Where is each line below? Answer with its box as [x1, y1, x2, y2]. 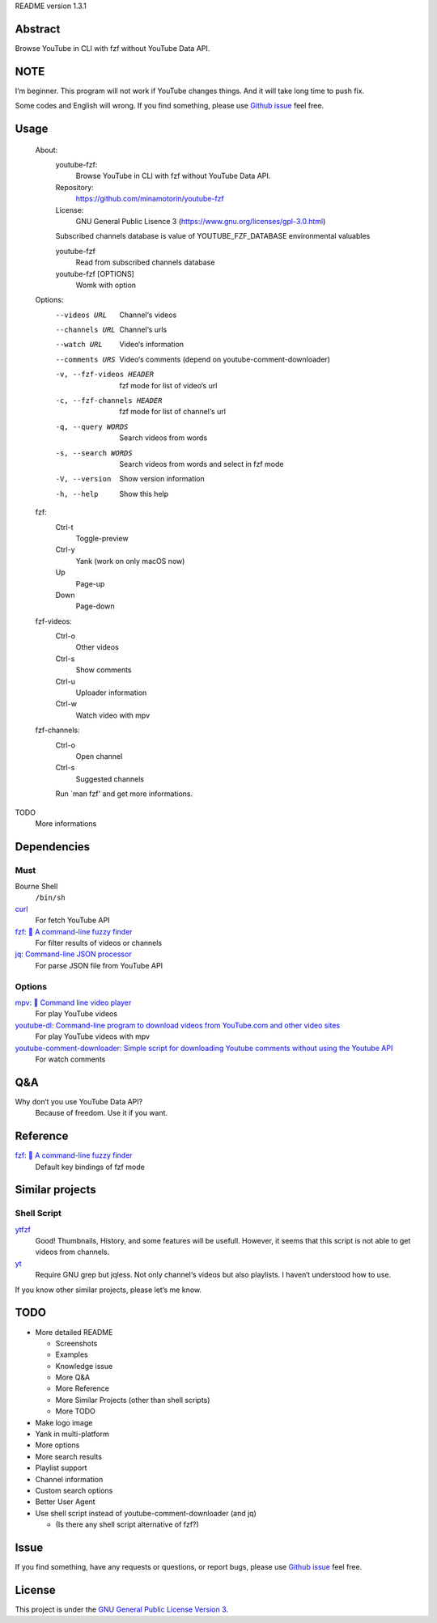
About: [35, 145, 58, 155]
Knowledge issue [55, 1361, 113, 1371]
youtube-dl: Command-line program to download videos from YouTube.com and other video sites [15, 1020, 341, 1030]
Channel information [35, 1474, 104, 1484]
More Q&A [55, 1372, 91, 1383]
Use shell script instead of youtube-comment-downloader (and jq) [35, 1508, 257, 1518]
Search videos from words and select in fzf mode [119, 459, 284, 468]
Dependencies [15, 840, 91, 854]
